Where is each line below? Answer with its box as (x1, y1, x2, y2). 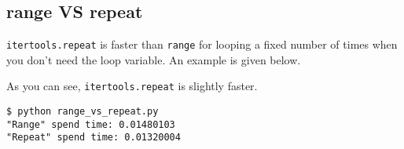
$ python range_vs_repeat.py (6, 106, 159, 118)
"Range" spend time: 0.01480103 (6, 118, 175, 130)
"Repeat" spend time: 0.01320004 (6, 132, 181, 144)
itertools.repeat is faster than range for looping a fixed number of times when (6, 36, 398, 53)
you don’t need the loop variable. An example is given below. (6, 51, 301, 67)
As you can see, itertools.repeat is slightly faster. (6, 78, 258, 94)
